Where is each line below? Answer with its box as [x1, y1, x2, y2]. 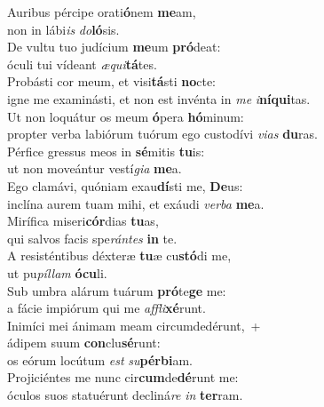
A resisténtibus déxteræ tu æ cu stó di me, [7, 246, 232, 265]
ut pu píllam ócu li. [7, 263, 107, 282]
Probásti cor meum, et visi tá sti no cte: [7, 72, 216, 91]
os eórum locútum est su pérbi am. [7, 350, 193, 369]
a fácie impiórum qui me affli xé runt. [7, 299, 206, 317]
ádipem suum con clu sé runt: [7, 333, 161, 352]
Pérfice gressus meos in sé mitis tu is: [7, 141, 205, 160]
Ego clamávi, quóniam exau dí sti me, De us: [7, 176, 243, 195]
